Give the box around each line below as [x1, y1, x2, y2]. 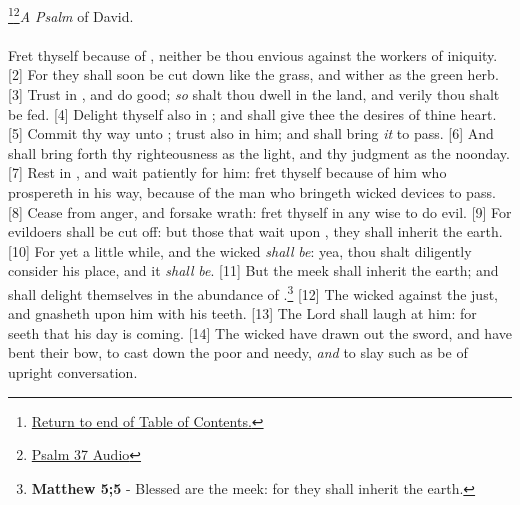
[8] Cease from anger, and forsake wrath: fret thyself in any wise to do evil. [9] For [8, 201, 512, 222]
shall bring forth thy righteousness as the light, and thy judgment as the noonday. [8, 142, 510, 163]
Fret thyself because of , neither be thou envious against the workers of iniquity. [8, 44, 498, 65]
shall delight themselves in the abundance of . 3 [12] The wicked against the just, [8, 280, 498, 304]
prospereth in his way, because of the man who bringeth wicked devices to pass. [8, 182, 496, 202]
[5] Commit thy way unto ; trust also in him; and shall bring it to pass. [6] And [8, 123, 494, 144]
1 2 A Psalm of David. [8, 3, 134, 26]
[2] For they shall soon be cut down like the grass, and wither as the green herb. [8, 64, 499, 85]
